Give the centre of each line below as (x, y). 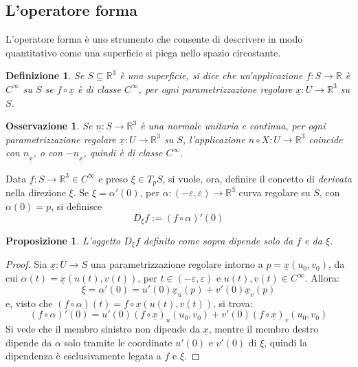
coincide (326, 139)
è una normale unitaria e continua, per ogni (233, 126)
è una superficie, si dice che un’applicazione (211, 75)
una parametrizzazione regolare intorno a (177, 264)
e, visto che (29, 303)
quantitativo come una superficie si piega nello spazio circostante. (143, 52)
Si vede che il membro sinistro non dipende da (103, 329)
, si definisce (77, 206)
